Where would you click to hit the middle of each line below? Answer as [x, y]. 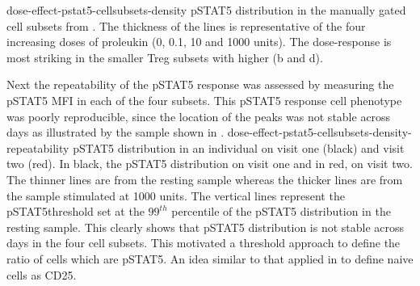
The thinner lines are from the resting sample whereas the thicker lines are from [205, 179]
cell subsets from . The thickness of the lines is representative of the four [186, 25]
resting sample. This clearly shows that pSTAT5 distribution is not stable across [206, 227]
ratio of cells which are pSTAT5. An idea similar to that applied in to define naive [210, 258]
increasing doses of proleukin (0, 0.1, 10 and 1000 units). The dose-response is [199, 42]
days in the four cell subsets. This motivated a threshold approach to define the [204, 243]
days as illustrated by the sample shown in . [115, 132]
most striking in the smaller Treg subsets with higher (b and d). [165, 57]
